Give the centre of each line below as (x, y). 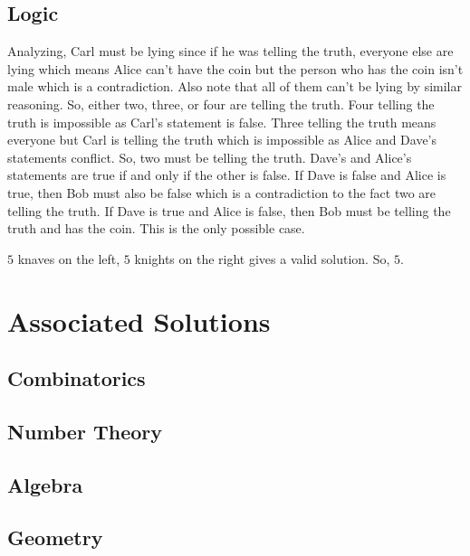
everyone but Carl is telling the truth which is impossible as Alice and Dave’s (222, 140)
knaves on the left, (69, 258)
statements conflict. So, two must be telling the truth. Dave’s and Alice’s (210, 157)
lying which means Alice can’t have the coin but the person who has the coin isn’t (235, 68)
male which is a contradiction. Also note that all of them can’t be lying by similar (235, 86)
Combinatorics (77, 378)
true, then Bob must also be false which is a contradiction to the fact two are (222, 192)
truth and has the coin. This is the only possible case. (156, 228)
